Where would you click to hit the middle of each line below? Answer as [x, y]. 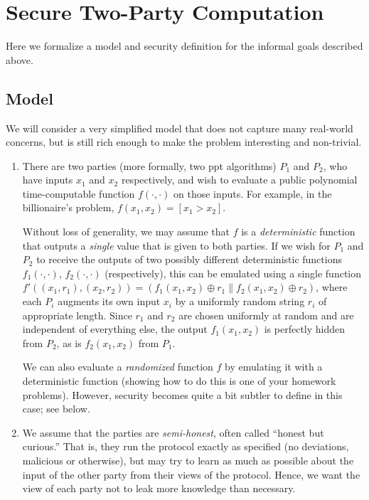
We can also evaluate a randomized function [118, 367]
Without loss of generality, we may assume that [126, 232]
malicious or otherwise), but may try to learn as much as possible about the [188, 460]
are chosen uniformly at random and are [266, 315]
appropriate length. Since [77, 315]
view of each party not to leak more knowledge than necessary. [159, 488]
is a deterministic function [298, 232]
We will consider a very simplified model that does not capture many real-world [180, 128]
